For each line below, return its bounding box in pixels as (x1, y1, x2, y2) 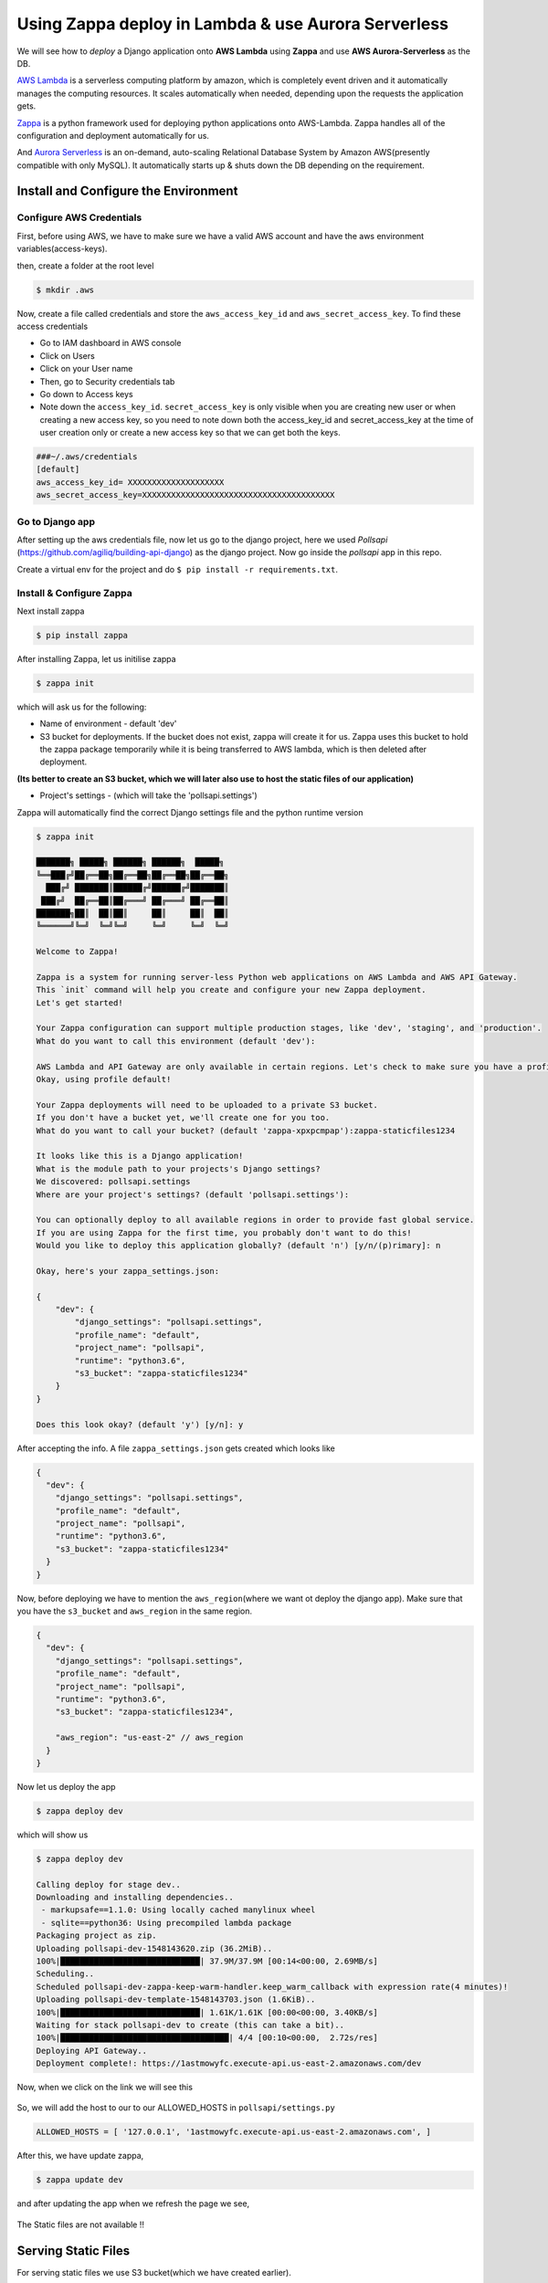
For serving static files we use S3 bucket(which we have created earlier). (16, 2267, 291, 2278)
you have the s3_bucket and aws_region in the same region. (16, 1605, 253, 1616)
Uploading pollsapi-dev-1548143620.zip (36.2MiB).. (36, 1943, 273, 1953)
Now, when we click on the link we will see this (16, 2082, 194, 2093)
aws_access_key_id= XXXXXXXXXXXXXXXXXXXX (36, 477, 225, 488)
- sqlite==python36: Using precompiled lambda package (41, 1918, 292, 1928)
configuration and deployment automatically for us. (16, 130, 210, 141)
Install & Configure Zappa (16, 586, 132, 599)
